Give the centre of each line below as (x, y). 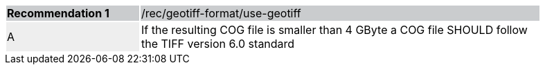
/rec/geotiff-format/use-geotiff (221, 13)
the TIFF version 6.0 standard (218, 44)
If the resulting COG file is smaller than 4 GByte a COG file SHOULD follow (334, 30)
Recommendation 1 (58, 13)
